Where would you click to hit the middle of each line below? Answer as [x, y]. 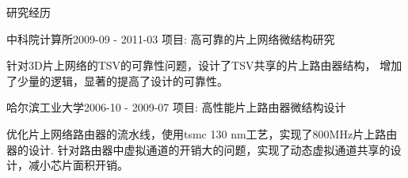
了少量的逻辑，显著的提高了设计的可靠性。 [117, 80]
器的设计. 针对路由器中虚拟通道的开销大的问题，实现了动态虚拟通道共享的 [198, 149]
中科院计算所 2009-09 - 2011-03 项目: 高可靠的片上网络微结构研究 [171, 38]
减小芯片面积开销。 [78, 165]
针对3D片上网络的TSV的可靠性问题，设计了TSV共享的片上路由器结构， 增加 [204, 65]
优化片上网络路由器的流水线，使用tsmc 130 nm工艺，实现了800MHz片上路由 [202, 133]
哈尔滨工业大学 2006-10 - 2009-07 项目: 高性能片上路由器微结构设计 [176, 107]
